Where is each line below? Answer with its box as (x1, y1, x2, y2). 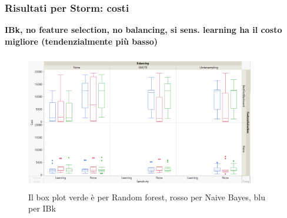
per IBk (28, 202, 56, 214)
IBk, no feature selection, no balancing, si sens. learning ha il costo (5, 24, 282, 36)
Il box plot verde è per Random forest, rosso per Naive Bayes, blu (28, 190, 265, 203)
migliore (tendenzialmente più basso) (5, 35, 158, 47)
